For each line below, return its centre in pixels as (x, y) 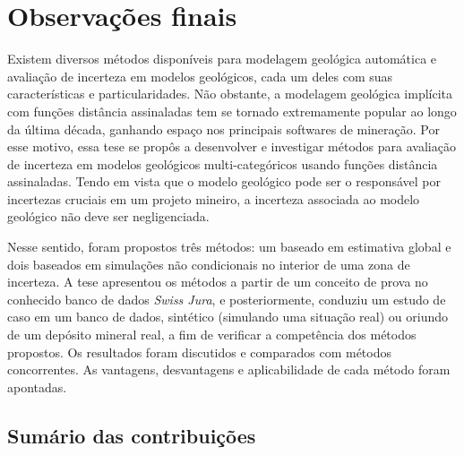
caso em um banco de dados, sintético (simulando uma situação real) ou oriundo (228, 317)
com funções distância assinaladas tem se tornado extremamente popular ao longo (232, 111)
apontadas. (37, 386)
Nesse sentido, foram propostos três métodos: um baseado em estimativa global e (229, 247)
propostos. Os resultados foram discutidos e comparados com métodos (199, 352)
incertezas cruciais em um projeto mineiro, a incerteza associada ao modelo (214, 198)
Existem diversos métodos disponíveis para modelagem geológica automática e (222, 59)
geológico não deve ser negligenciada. (108, 216)
